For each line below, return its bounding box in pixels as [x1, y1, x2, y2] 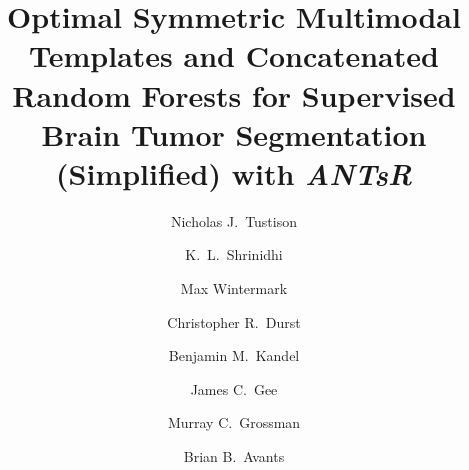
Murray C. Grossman [167, 412, 301, 433]
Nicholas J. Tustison [170, 210, 298, 231]
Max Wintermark [180, 278, 288, 299]
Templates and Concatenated [29, 35, 439, 76]
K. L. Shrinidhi [185, 244, 283, 265]
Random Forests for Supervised [12, 74, 456, 115]
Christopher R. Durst [167, 311, 301, 332]
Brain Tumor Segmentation [41, 113, 427, 154]
